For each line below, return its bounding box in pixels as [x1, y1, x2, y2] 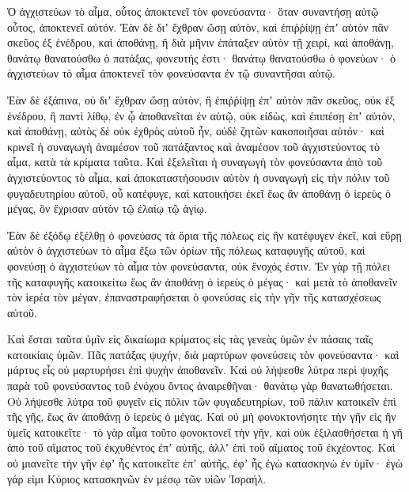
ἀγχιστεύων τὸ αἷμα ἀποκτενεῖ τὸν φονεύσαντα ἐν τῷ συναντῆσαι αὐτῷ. [7, 65, 335, 81]
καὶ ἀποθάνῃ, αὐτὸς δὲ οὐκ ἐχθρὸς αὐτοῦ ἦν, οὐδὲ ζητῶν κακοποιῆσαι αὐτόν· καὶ [7, 123, 384, 139]
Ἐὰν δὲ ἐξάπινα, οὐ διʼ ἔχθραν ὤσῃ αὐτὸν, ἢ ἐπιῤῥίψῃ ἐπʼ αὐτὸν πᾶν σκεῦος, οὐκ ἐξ [7, 91, 395, 108]
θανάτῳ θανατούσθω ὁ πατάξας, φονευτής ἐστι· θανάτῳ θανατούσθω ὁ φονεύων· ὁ [7, 49, 396, 66]
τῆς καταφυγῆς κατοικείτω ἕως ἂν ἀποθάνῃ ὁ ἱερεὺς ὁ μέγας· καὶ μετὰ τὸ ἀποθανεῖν [7, 273, 398, 290]
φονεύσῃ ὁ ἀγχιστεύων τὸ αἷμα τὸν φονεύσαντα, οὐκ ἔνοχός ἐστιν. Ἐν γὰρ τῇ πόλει [7, 257, 390, 274]
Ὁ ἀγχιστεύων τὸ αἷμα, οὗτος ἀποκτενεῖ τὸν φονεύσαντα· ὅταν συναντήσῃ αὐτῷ [7, 3, 379, 19]
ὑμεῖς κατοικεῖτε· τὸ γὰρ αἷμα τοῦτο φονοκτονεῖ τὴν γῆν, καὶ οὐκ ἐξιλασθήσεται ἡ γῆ [7, 423, 403, 440]
